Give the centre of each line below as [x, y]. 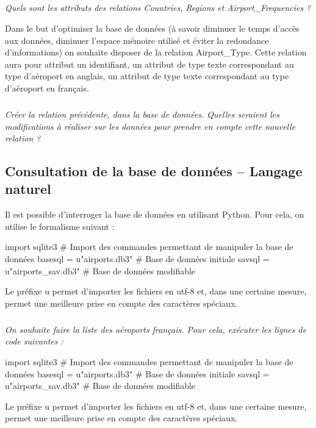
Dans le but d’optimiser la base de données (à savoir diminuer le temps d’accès [152, 28]
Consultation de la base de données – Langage [154, 171]
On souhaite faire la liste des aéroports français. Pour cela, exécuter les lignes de [156, 329]
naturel [28, 189]
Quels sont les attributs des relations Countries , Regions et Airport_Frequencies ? [158, 8]
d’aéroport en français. [47, 87]
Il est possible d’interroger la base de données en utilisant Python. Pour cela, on [155, 214]
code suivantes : [34, 341]
